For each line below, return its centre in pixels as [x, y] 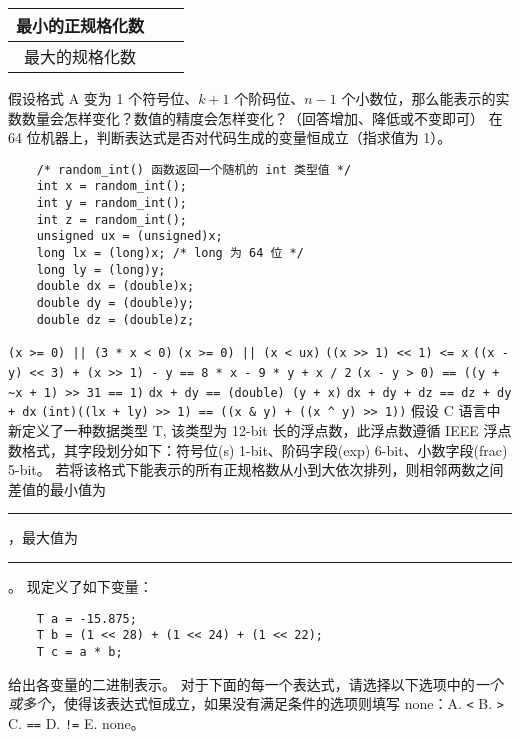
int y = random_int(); [111, 203]
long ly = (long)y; [101, 269]
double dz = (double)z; [115, 319]
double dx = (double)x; [115, 286]
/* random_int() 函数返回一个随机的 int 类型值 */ [194, 169]
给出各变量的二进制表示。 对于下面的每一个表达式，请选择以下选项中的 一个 [255, 683]
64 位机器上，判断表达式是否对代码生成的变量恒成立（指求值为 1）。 [230, 137]
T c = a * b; [79, 651]
